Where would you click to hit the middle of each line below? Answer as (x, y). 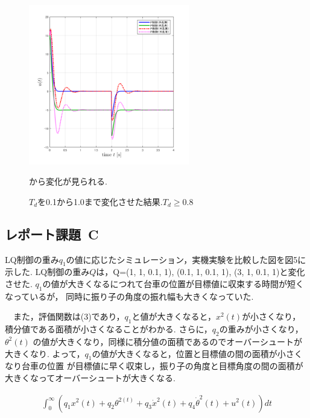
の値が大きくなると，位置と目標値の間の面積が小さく (197, 353)
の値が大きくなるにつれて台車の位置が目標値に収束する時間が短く (173, 283)
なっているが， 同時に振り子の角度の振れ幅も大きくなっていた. (129, 296)
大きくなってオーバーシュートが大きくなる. (90, 377)
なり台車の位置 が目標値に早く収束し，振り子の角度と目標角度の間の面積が (154, 366)
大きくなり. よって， (45, 353)
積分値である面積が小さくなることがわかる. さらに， (109, 329)
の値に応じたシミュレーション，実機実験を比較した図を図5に (186, 259)
